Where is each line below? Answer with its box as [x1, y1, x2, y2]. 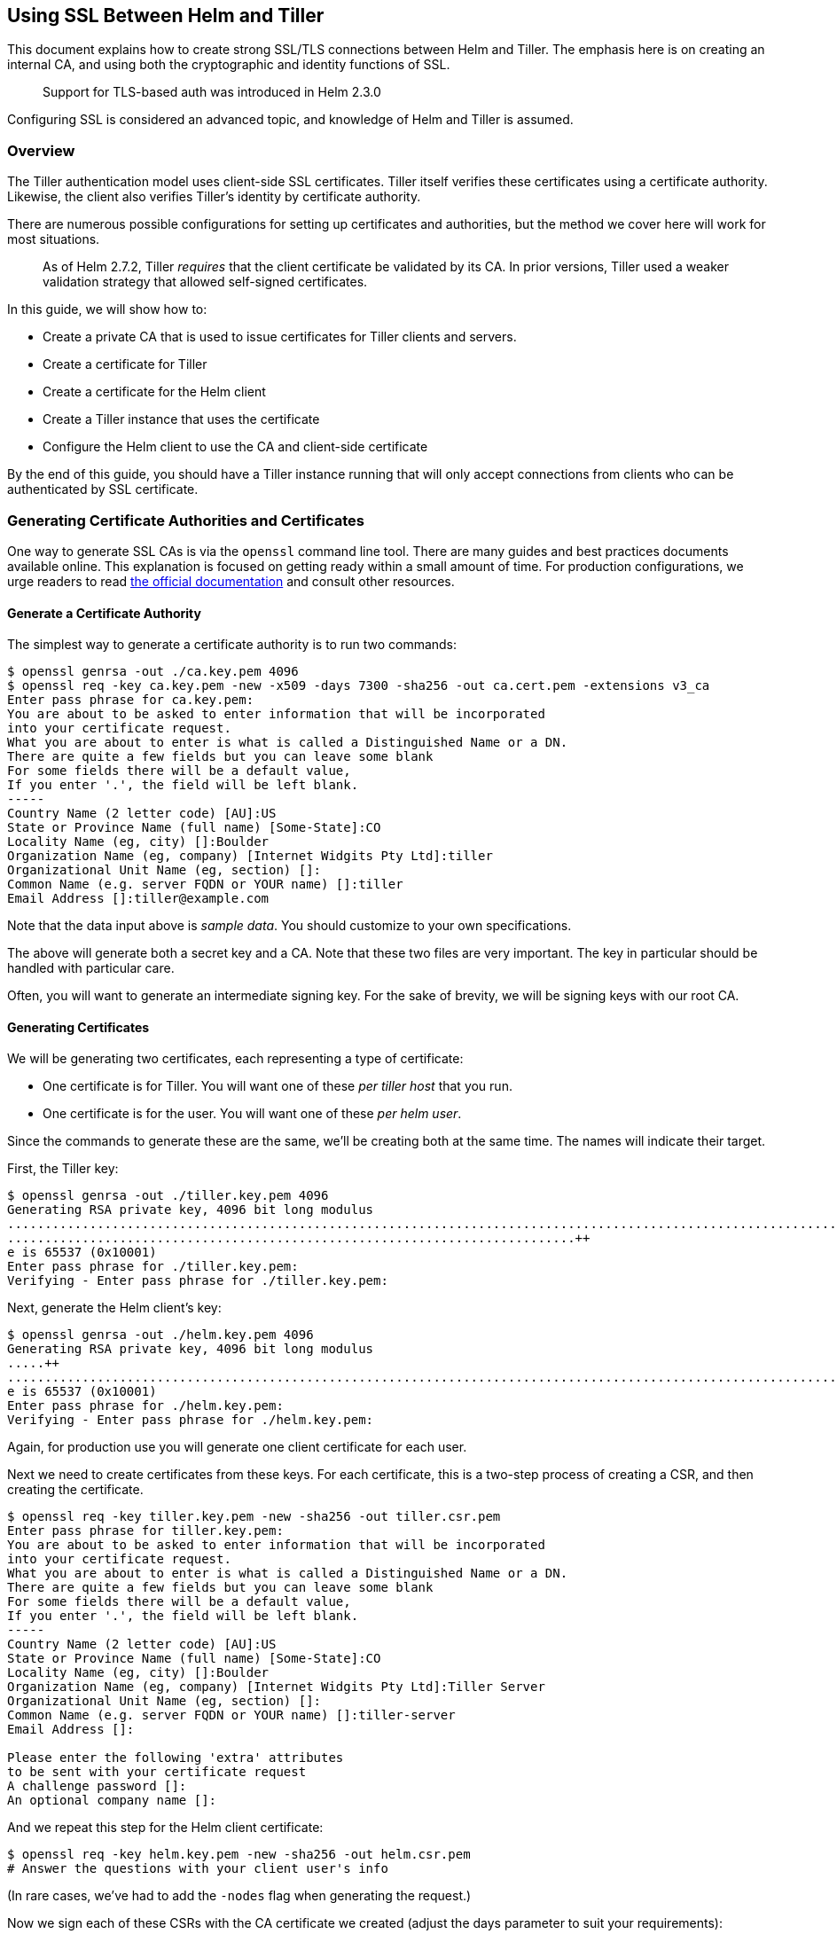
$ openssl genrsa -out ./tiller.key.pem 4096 [7, 1188, 329, 1203]
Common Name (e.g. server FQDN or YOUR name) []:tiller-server [7, 1708, 456, 1723]
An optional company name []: [7, 1793, 217, 1808]
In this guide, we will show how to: [7, 301, 207, 317]
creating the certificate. [7, 1482, 144, 1498]
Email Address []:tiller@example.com [7, 891, 270, 906]
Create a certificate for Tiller [43, 356, 207, 372]
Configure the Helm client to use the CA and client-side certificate [43, 439, 428, 455]
